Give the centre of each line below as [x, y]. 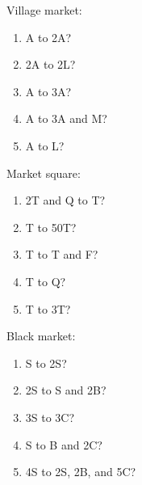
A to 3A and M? [66, 118]
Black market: [41, 336]
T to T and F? [62, 254]
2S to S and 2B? [66, 390]
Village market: [44, 10]
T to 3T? [48, 308]
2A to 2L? [50, 64]
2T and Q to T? [65, 200]
